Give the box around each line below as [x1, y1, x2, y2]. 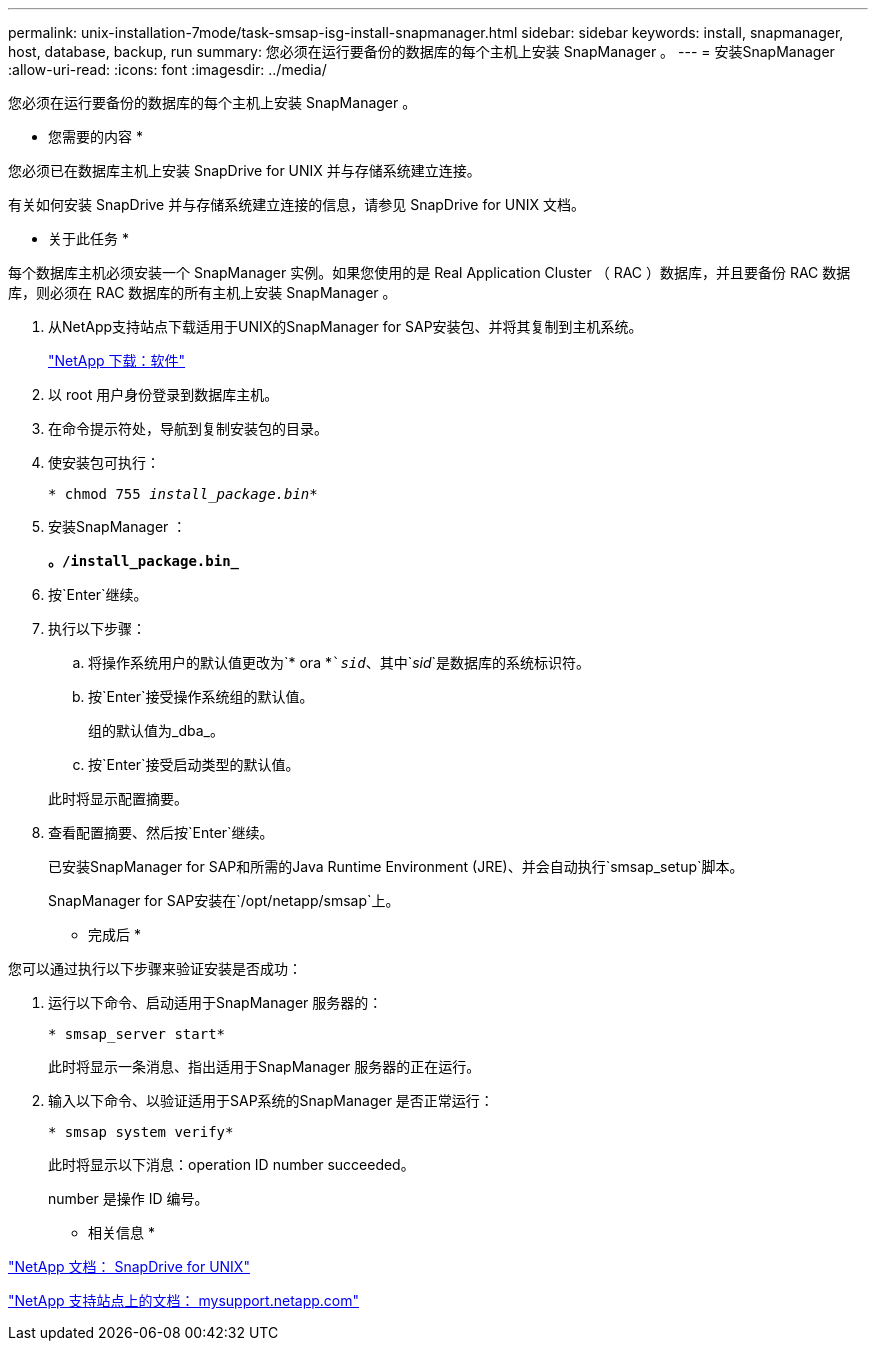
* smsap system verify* [48, 1124, 234, 1140]
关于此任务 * [48, 230, 129, 247]
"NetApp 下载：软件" [48, 352, 186, 369]
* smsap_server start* [48, 1026, 226, 1042]
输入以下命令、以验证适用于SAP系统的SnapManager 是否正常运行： [48, 1092, 494, 1109]
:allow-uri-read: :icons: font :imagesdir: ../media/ [8, 61, 327, 78]
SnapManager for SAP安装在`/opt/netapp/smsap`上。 [48, 892, 400, 909]
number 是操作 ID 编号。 [48, 1190, 209, 1207]
